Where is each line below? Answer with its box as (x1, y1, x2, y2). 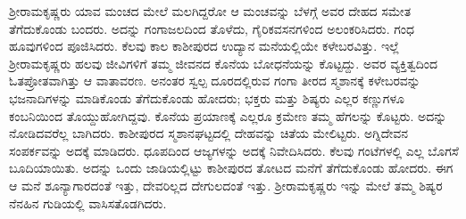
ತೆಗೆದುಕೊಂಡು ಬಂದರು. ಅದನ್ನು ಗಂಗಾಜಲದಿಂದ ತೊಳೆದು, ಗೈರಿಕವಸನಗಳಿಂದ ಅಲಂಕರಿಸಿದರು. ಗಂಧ (9, 19, 415, 37)
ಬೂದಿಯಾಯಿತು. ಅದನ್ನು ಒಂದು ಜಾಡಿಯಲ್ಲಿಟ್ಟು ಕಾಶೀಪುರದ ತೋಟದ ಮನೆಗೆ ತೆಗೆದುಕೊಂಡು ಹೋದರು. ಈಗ (9, 158, 454, 177)
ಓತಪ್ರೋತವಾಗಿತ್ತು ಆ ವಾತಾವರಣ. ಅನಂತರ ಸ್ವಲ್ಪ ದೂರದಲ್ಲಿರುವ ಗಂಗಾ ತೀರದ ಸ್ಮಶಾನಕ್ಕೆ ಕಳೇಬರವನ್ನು (9, 71, 420, 90)
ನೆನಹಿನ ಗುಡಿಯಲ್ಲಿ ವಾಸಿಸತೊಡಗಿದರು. (9, 193, 167, 212)
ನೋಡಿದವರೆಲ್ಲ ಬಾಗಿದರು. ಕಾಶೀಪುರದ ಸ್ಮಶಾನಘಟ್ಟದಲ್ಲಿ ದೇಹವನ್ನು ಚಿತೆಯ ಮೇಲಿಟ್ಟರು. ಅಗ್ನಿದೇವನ (9, 124, 409, 142)
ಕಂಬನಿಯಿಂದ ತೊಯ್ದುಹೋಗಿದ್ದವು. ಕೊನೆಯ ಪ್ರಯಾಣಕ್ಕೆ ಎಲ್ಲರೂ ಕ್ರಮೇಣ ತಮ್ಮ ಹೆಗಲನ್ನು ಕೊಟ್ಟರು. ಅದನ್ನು (9, 106, 447, 125)
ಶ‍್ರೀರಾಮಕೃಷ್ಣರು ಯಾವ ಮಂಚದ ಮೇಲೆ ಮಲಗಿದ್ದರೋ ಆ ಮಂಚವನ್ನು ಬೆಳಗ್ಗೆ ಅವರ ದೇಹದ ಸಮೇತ (9, 2, 412, 20)
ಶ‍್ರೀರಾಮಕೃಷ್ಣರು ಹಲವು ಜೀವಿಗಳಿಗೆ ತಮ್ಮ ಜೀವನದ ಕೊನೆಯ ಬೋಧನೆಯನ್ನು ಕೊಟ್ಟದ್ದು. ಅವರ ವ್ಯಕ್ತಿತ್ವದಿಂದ (9, 53, 438, 72)
